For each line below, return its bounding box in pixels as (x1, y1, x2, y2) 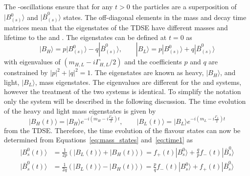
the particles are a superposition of (132, 1, 237, 11)
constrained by (4, 67, 48, 78)
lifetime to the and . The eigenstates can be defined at (4, 32, 167, 42)
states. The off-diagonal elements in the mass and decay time (63, 12, 247, 22)
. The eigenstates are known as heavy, (91, 67, 204, 78)
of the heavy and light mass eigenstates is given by (4, 105, 156, 116)
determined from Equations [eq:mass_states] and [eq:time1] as (4, 135, 193, 145)
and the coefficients (124, 57, 182, 67)
